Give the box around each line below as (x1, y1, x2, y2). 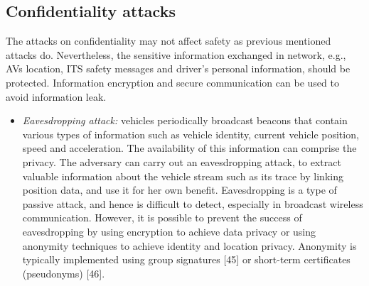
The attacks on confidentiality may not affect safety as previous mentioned (6, 33, 331, 48)
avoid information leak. (6, 89, 107, 104)
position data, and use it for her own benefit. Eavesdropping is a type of (22, 182, 337, 197)
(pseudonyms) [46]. (22, 265, 105, 280)
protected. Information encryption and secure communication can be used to (6, 75, 339, 89)
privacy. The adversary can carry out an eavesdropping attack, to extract (22, 154, 341, 169)
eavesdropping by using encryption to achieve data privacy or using (22, 224, 316, 238)
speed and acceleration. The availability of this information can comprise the (22, 141, 357, 155)
